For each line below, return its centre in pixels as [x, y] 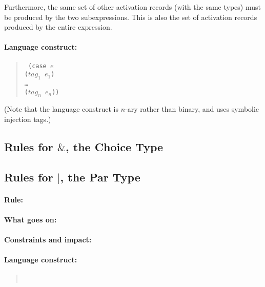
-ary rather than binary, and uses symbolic [192, 109]
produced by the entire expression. [58, 27]
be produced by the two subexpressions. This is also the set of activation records [131, 17]
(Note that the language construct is [62, 109]
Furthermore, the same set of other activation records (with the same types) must [132, 7]
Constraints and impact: [48, 240]
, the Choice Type [115, 147]
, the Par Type [100, 177]
